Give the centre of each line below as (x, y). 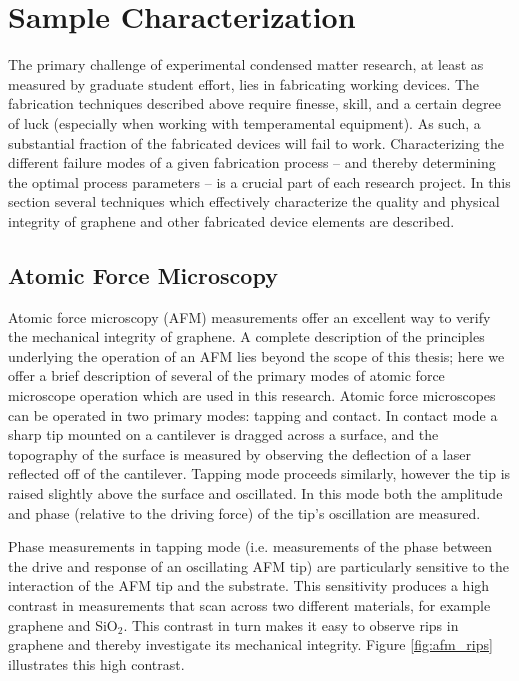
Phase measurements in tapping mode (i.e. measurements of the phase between (250, 546)
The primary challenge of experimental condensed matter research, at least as (246, 64)
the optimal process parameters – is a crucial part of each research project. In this (259, 181)
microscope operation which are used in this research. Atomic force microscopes (252, 395)
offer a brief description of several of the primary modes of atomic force (226, 375)
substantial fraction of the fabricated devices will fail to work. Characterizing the (256, 142)
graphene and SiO (63, 624)
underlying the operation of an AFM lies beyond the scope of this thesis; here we (256, 355)
